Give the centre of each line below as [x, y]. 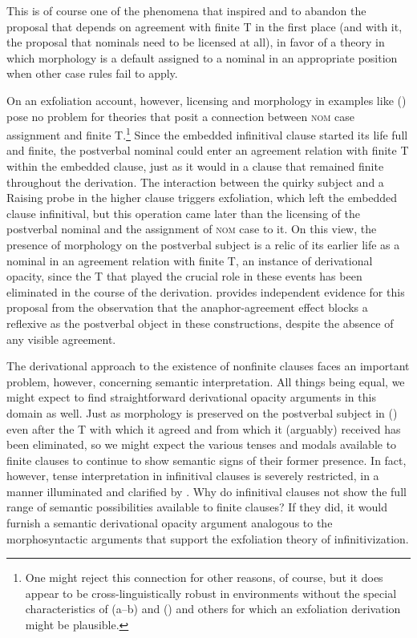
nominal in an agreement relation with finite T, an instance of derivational [190, 260]
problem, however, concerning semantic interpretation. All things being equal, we [206, 381]
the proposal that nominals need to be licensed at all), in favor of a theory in [196, 42]
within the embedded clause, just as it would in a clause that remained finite [195, 166]
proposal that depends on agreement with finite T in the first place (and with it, [204, 26]
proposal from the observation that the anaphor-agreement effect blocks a [187, 307]
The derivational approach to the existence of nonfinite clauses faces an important [208, 366]
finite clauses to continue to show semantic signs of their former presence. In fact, [206, 460]
